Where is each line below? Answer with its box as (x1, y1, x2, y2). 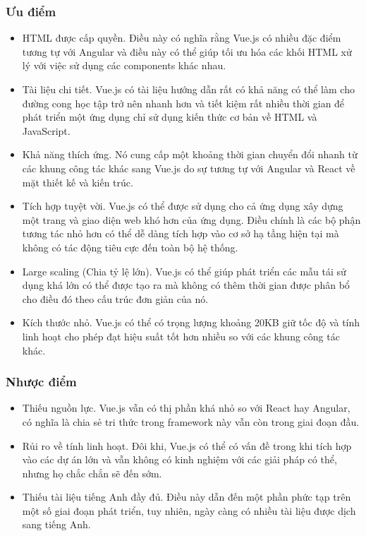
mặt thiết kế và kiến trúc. (22, 174, 133, 189)
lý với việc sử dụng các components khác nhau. (22, 58, 226, 73)
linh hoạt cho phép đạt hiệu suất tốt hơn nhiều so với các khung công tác (22, 328, 340, 343)
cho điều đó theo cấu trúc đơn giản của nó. (22, 291, 209, 306)
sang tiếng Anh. (22, 517, 91, 532)
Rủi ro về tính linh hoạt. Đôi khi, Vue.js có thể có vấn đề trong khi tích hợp (22, 438, 352, 453)
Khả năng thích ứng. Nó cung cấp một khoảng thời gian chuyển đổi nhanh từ (22, 147, 358, 162)
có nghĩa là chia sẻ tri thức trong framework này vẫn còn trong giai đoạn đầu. (22, 414, 360, 429)
